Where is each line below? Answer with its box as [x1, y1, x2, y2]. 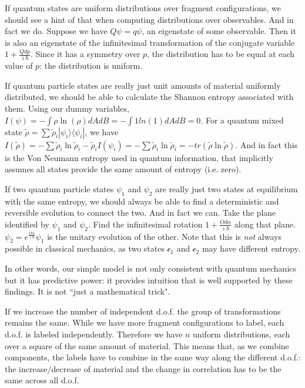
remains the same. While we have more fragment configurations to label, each [5, 316, 284, 329]
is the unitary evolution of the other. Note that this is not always [47, 230, 281, 242]
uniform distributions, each [193, 327, 290, 340]
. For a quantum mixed [200, 113, 284, 126]
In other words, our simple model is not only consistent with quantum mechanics [5, 262, 297, 274]
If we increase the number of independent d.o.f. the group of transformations [5, 305, 281, 317]
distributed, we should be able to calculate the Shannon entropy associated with [5, 91, 294, 103]
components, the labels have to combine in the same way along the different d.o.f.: [5, 351, 301, 363]
